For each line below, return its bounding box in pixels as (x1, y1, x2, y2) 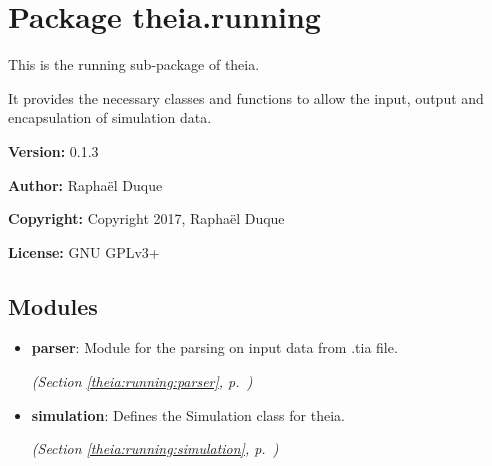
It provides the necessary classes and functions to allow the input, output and (8, 87, 484, 108)
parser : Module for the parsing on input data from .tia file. (31, 337, 398, 358)
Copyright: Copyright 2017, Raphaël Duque (8, 208, 285, 229)
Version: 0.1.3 (8, 140, 99, 161)
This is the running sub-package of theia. (8, 54, 260, 75)
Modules (8, 290, 98, 321)
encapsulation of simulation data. (8, 107, 212, 128)
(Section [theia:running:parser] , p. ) (31, 371, 253, 392)
